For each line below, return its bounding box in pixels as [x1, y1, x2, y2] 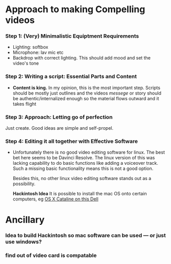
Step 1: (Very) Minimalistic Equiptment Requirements [5, 33, 139, 40]
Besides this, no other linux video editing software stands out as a [12, 175, 152, 182]
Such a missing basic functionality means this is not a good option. [12, 165, 154, 171]
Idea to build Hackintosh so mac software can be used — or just [5, 232, 166, 239]
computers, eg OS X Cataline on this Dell [12, 196, 99, 202]
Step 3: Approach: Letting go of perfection [5, 113, 113, 121]
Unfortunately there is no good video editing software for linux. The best [12, 149, 165, 156]
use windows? [5, 238, 42, 245]
